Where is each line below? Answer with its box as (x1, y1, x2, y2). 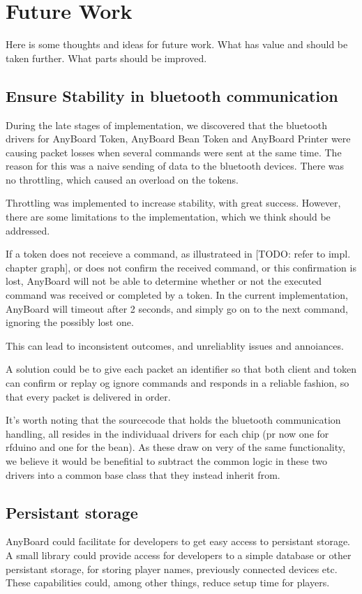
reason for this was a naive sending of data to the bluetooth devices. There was (6, 158, 345, 173)
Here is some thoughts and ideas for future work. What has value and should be (6, 37, 348, 52)
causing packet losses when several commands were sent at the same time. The (6, 144, 342, 159)
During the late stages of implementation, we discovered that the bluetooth (6, 117, 327, 132)
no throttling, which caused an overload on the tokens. (6, 172, 239, 186)
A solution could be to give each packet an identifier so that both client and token (6, 362, 357, 376)
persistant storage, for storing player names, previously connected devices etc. (6, 561, 338, 576)
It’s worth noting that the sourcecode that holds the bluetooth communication (6, 413, 341, 427)
